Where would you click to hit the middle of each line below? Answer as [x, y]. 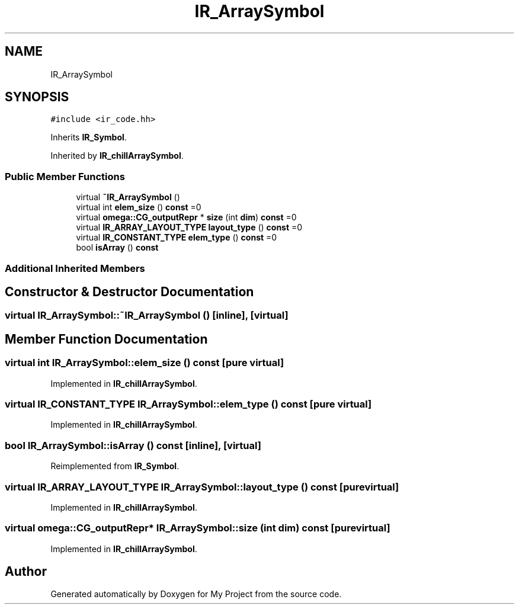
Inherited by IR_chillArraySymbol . [117, 156]
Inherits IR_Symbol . [89, 137]
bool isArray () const [117, 248]
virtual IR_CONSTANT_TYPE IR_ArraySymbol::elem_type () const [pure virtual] [188, 404]
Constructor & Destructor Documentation [129, 291]
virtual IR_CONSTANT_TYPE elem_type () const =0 [177, 238]
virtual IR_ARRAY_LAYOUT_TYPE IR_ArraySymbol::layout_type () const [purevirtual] [202, 487]
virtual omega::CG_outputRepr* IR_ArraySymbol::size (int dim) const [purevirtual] [198, 528]
